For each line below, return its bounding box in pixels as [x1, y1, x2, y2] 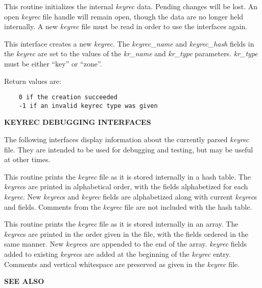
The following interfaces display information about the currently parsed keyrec [4, 134, 249, 145]
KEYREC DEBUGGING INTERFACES [4, 117, 151, 127]
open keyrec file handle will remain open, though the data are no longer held [4, 11, 244, 21]
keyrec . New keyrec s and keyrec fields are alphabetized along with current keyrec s [4, 191, 257, 202]
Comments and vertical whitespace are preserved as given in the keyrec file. [4, 258, 240, 269]
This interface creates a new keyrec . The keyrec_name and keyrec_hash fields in [4, 38, 254, 49]
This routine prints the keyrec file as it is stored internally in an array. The [4, 218, 239, 229]
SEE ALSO [4, 276, 44, 286]
